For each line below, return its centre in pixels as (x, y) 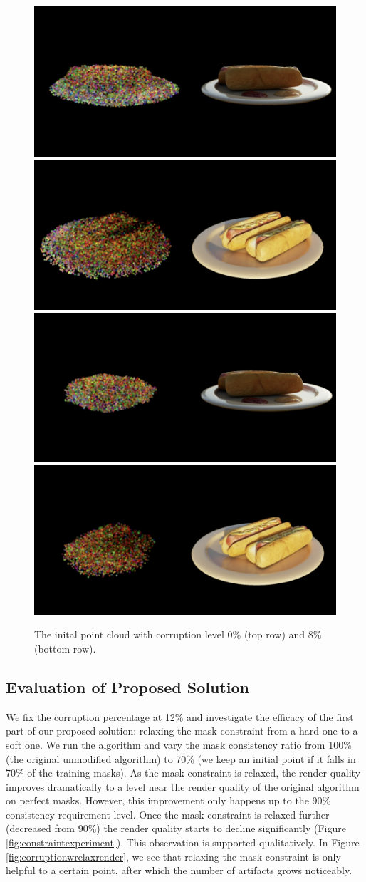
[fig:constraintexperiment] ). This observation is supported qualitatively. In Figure (183, 842)
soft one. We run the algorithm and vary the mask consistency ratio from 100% (179, 744)
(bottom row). (65, 648)
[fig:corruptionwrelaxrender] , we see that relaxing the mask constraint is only (173, 856)
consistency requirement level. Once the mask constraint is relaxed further (168, 814)
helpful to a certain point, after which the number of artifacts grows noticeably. (179, 870)
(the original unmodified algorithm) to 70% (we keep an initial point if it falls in (181, 758)
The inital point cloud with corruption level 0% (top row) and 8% (178, 634)
